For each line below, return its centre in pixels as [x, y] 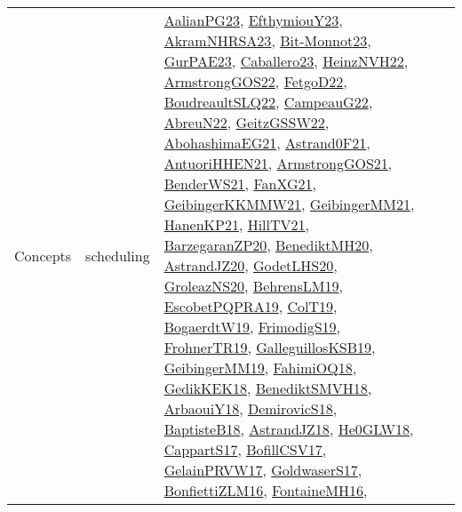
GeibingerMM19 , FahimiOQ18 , [260, 368]
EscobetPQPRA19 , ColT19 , [251, 306]
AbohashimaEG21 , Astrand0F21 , [267, 143]
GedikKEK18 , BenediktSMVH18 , [268, 388]
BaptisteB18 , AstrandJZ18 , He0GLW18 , [289, 429]
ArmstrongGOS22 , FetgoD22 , [255, 81]
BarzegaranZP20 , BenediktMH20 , [268, 245]
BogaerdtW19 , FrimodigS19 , [252, 327]
